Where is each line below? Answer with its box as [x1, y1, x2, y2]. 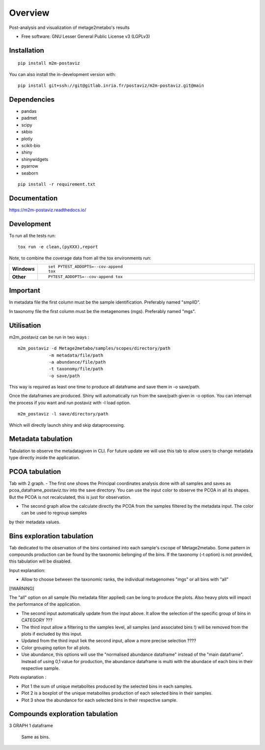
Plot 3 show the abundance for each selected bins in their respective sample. [21, 697, 178, 703]
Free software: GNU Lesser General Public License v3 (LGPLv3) [21, 33, 150, 39]
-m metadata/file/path [49, 352, 104, 358]
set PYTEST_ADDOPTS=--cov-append [48, 264, 123, 269]
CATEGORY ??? [21, 617, 53, 623]
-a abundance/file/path [49, 359, 106, 365]
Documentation [9, 194, 58, 202]
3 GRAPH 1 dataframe [9, 723, 53, 728]
